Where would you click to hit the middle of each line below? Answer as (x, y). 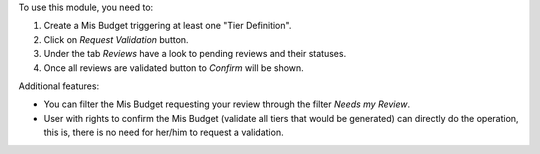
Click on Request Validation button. (116, 39)
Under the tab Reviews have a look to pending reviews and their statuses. (195, 54)
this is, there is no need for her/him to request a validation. (163, 132)
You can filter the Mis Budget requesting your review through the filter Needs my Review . (227, 104)
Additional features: (59, 86)
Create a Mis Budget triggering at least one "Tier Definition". (167, 26)
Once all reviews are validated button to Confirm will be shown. (173, 67)
